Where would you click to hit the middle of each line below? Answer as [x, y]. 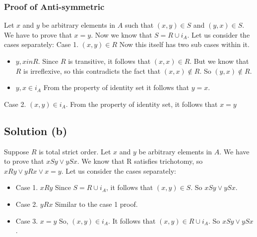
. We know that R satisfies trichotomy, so [140, 161]
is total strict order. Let [75, 151]
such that [139, 25]
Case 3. [27, 220]
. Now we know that [122, 34]
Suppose [17, 151]
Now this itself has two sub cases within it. [184, 44]
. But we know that [219, 61]
